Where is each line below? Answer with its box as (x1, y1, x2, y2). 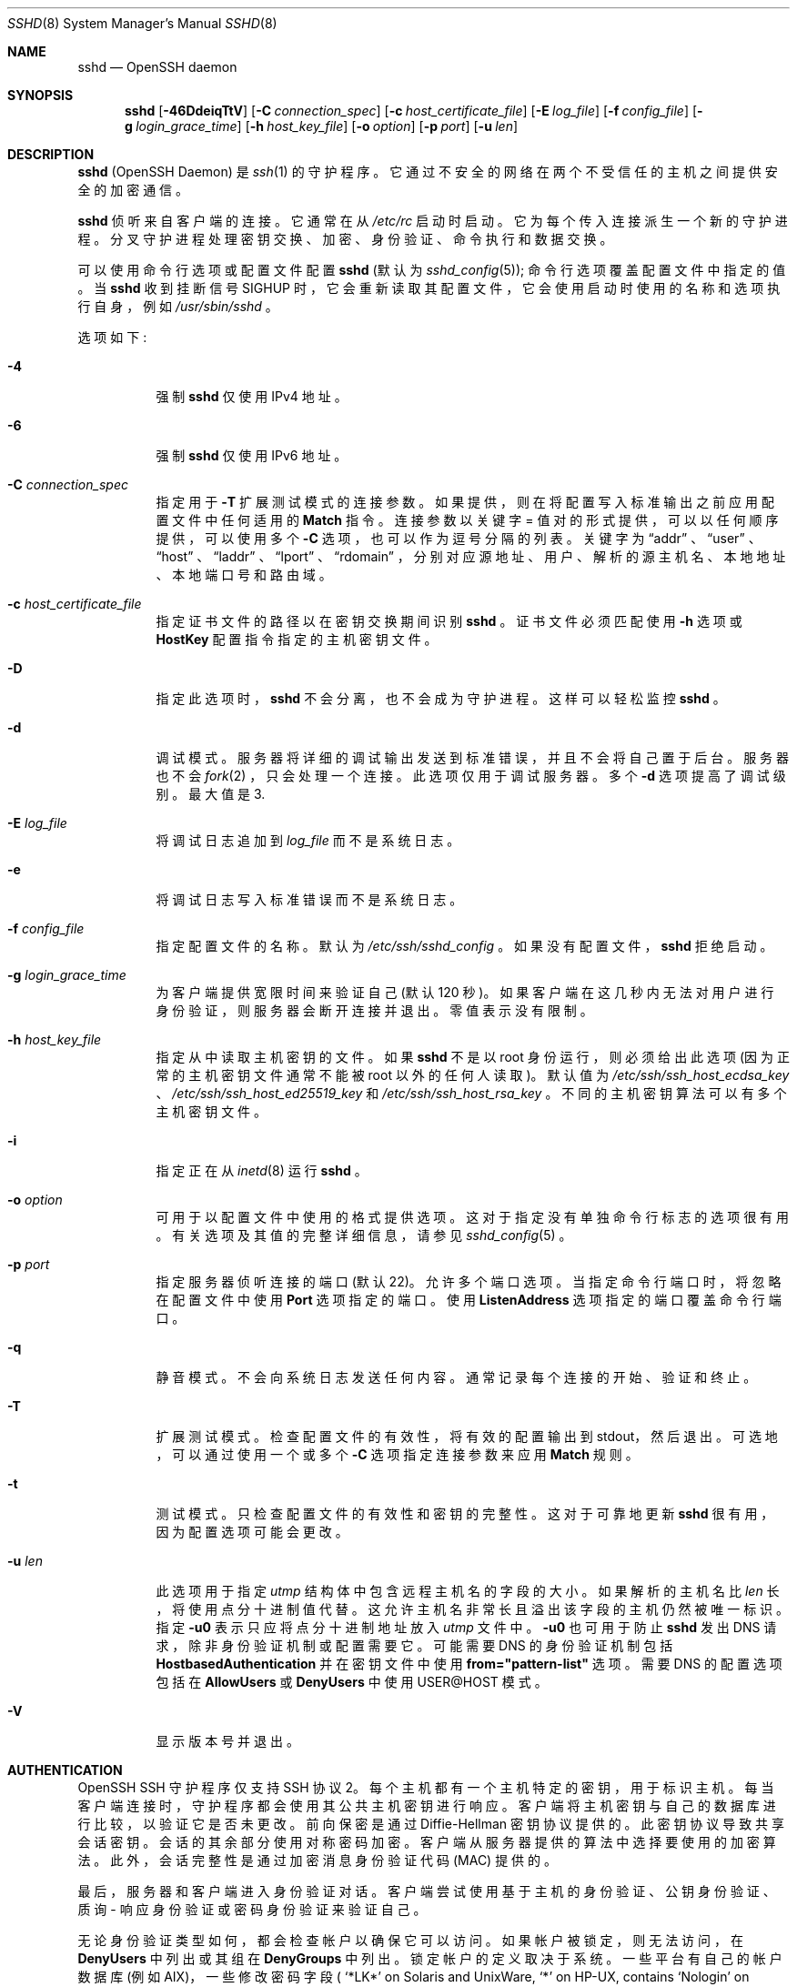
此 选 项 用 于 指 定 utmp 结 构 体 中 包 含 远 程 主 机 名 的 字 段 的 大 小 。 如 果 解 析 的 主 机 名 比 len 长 (156, 1583, 780, 1599)
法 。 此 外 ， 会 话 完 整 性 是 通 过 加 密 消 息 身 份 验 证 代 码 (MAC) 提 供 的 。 (77, 1852, 557, 1868)
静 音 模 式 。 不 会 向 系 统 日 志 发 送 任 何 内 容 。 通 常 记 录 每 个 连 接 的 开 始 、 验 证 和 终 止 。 (156, 1369, 757, 1385)
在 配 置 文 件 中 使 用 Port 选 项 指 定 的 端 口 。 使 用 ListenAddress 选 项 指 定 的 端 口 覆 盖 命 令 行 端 (156, 1292, 782, 1307)
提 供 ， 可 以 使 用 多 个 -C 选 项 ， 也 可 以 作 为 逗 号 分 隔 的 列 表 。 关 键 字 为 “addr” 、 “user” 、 (156, 530, 762, 546)
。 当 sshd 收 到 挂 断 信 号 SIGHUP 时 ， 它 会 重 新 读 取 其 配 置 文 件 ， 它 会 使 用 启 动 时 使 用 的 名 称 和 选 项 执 (77, 280, 781, 296)
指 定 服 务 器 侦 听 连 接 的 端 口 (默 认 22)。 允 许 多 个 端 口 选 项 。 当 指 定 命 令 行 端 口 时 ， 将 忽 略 (156, 1274, 782, 1289)
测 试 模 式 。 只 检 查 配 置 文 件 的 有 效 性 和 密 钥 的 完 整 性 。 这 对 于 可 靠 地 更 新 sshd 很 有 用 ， (156, 1506, 774, 1521)
